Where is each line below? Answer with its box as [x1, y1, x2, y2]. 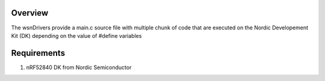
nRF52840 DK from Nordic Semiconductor [26, 64, 132, 71]
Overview [11, 8, 49, 18]
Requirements [11, 48, 66, 58]
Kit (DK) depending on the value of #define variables [11, 32, 142, 39]
